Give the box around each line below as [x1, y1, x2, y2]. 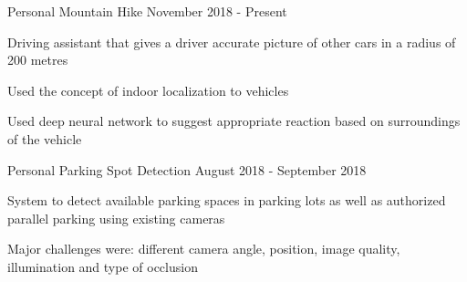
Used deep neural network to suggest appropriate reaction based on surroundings [7, 111, 461, 131]
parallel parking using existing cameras [7, 208, 225, 227]
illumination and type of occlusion [7, 256, 198, 276]
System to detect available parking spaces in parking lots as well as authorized [7, 191, 446, 210]
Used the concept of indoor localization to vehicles [7, 80, 289, 99]
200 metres [7, 50, 68, 69]
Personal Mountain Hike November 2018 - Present [7, 2, 287, 20]
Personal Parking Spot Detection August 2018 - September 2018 [7, 160, 367, 179]
